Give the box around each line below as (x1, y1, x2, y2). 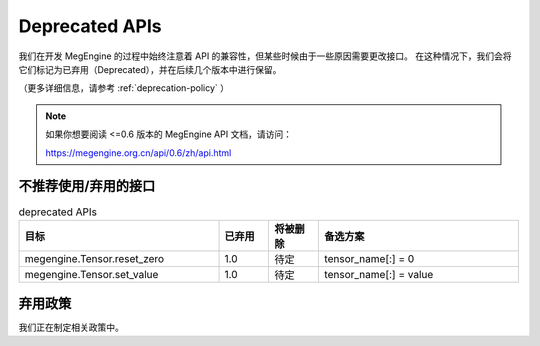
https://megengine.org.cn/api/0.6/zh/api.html (45, 146, 232, 159)
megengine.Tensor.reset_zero (24, 251, 165, 265)
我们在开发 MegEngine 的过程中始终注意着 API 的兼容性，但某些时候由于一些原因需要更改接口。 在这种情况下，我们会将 (18, 50, 512, 62)
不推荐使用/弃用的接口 (18, 178, 156, 195)
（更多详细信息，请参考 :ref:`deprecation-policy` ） (18, 82, 230, 94)
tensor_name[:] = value (324, 267, 434, 281)
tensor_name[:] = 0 (324, 251, 415, 265)
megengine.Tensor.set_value (24, 267, 159, 281)
